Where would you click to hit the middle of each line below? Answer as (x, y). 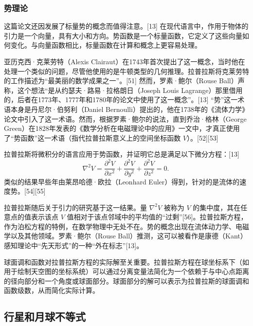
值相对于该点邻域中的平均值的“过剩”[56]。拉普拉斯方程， (157, 217)
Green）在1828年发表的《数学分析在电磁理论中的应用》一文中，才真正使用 (122, 128)
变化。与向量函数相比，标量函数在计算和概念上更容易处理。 (106, 45)
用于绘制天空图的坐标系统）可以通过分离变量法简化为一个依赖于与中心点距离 (126, 271)
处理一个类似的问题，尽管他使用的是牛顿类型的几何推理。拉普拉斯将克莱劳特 (126, 71)
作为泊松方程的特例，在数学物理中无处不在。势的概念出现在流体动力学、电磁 (126, 226)
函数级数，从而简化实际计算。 (52, 290)
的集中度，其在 (217, 207)
